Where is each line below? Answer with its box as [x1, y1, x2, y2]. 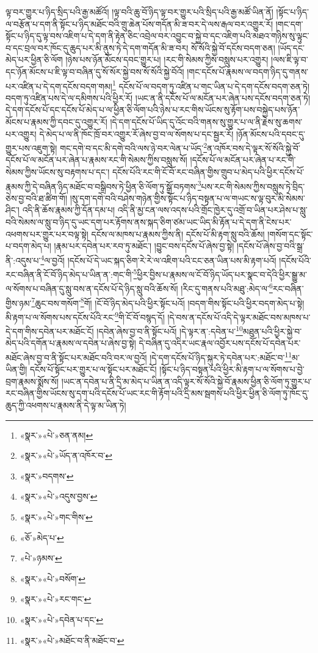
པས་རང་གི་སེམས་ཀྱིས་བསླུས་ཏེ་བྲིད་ [201, 180, 305, 192]
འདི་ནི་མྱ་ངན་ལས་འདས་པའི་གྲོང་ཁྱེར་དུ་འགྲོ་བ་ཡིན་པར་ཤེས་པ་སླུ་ [117, 203, 308, 216]
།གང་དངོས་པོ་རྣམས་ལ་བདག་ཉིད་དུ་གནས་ [187, 65, 309, 78]
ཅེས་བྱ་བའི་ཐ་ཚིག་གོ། [5, 191, 68, 204]
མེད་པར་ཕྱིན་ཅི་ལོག [5, 53, 63, 66]
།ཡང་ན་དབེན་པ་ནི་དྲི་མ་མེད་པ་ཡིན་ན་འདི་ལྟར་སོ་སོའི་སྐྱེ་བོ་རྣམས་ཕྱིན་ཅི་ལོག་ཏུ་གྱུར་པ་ [61, 374, 312, 387]
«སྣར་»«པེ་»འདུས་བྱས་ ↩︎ [20, 490, 98, 503]
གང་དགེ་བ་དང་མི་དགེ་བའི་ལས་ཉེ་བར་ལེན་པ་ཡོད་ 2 [60, 140, 207, 154]
